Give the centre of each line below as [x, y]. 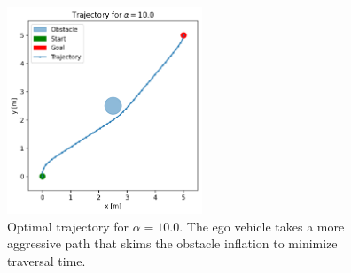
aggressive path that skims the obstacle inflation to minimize [172, 243]
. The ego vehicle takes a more [262, 226]
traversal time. [47, 260]
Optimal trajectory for [68, 226]
